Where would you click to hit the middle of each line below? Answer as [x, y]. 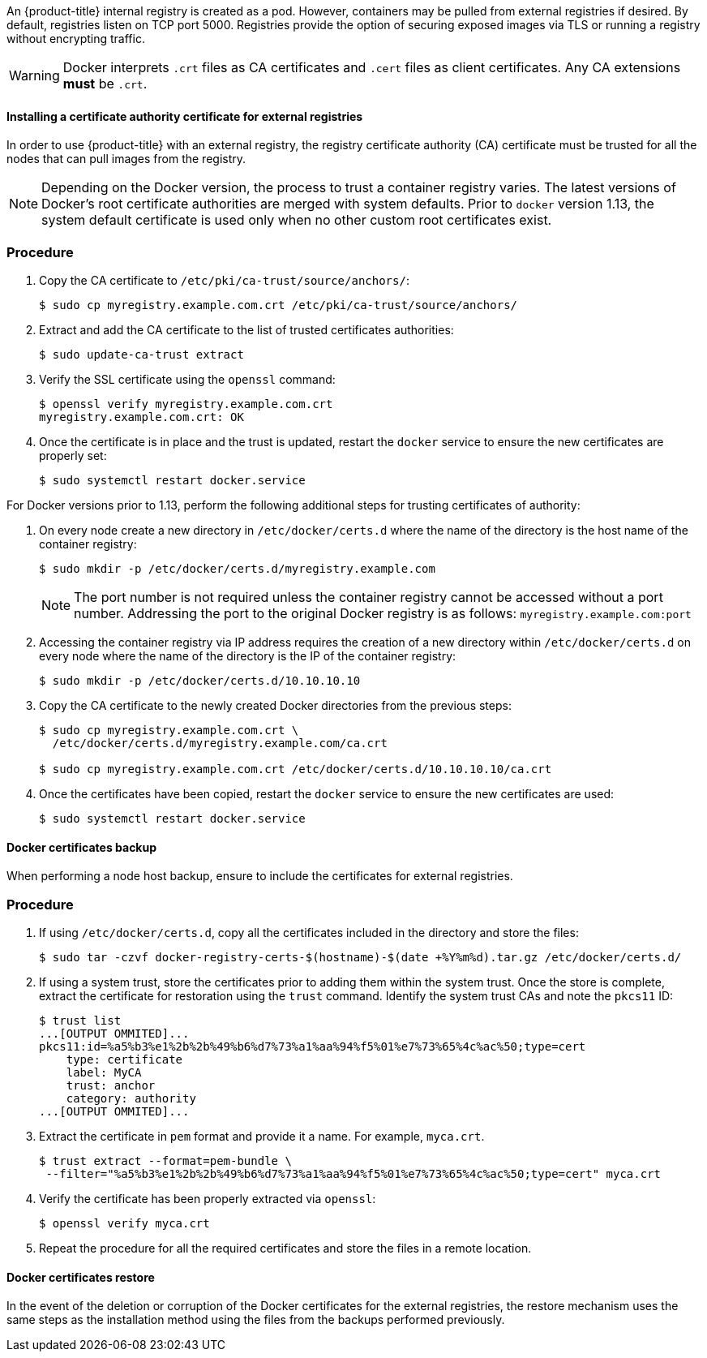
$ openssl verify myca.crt [124, 1223]
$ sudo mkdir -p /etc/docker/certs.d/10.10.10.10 [200, 680]
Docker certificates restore [81, 1277]
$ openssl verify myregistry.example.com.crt [186, 404]
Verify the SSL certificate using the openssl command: [187, 379]
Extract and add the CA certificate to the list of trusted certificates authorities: [246, 329]
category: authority [131, 1098]
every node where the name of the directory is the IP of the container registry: [248, 655]
